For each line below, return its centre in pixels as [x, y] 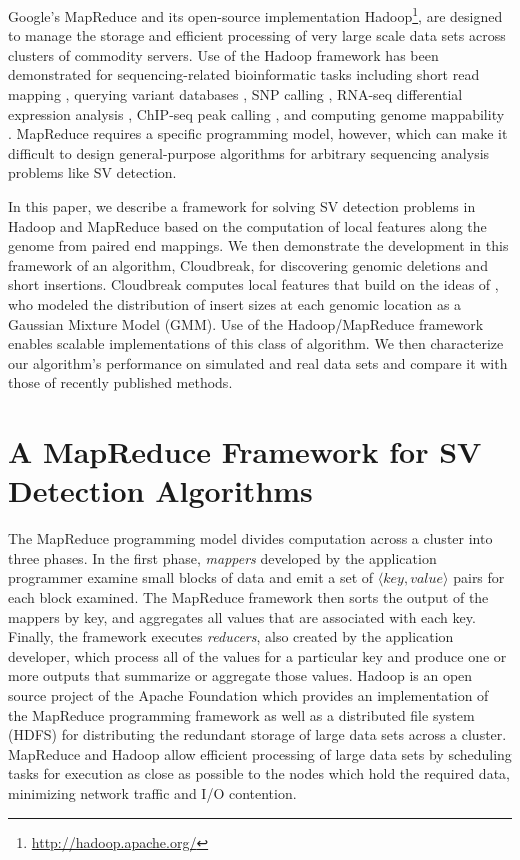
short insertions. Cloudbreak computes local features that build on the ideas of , [253, 284]
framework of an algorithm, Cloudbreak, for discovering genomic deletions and [248, 264]
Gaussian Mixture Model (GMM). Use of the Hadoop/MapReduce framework [246, 323]
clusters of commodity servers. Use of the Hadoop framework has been [223, 54]
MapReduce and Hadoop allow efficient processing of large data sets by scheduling [260, 753]
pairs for [479, 577]
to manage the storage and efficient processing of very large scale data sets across [257, 35]
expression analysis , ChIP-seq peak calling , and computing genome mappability [256, 113]
